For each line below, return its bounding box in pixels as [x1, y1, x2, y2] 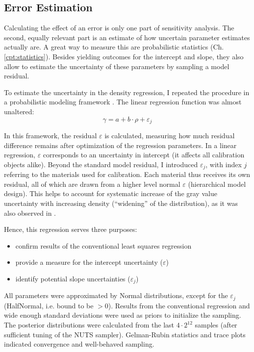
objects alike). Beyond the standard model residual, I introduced [4, 159, 198, 169]
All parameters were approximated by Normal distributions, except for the [4, 290, 228, 301]
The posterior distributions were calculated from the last [4, 320, 175, 330]
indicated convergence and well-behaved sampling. [4, 339, 154, 349]
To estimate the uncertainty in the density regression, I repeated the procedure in [4, 87, 250, 97]
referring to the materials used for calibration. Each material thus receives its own [4, 169, 251, 179]
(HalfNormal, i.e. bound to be [4, 300, 94, 310]
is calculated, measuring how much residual [104, 130, 235, 140]
